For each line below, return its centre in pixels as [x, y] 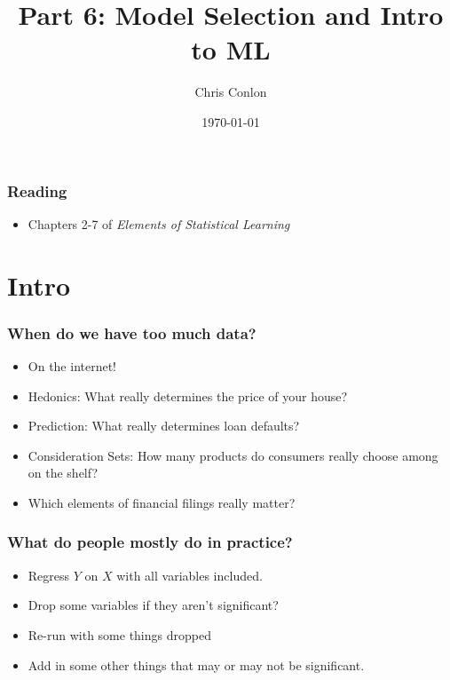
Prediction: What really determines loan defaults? [164, 426]
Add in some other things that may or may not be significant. [196, 664]
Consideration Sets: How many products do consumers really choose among [233, 455]
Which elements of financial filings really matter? [162, 502]
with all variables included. [189, 575]
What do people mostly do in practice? [150, 542]
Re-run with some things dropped [119, 634]
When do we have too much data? [132, 332]
